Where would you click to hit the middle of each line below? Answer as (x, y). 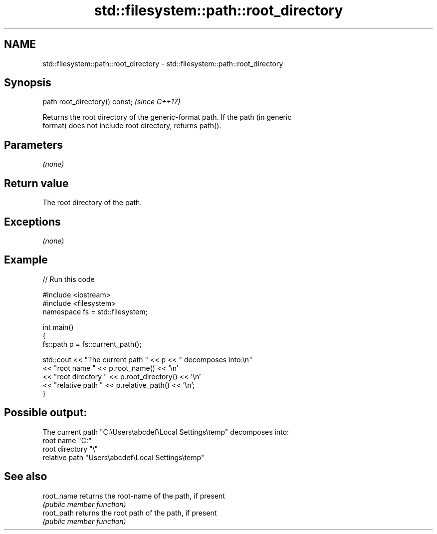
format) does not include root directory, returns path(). (132, 126)
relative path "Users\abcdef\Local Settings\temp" (123, 457)
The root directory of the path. (92, 203)
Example (26, 260)
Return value (36, 183)
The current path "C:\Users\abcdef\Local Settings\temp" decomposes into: (166, 432)
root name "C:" (67, 440)
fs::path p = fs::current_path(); (92, 344)
